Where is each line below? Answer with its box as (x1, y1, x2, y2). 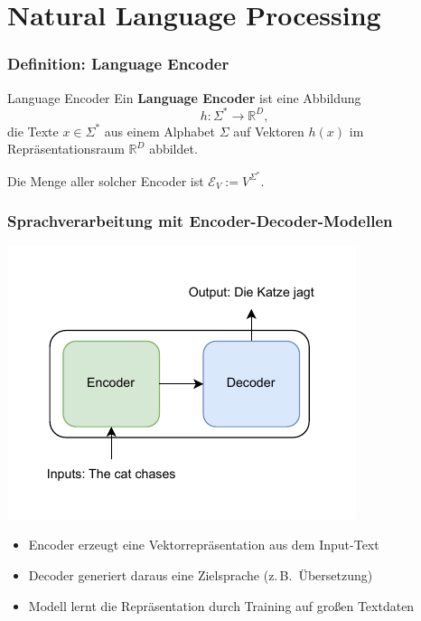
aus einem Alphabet (104, 121, 216, 140)
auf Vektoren (233, 121, 304, 140)
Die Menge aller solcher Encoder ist (7, 171, 204, 190)
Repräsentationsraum (7, 139, 125, 158)
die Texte (7, 121, 59, 140)
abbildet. (149, 139, 198, 158)
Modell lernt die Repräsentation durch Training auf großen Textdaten (28, 596, 415, 615)
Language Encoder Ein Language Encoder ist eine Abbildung (7, 88, 361, 107)
